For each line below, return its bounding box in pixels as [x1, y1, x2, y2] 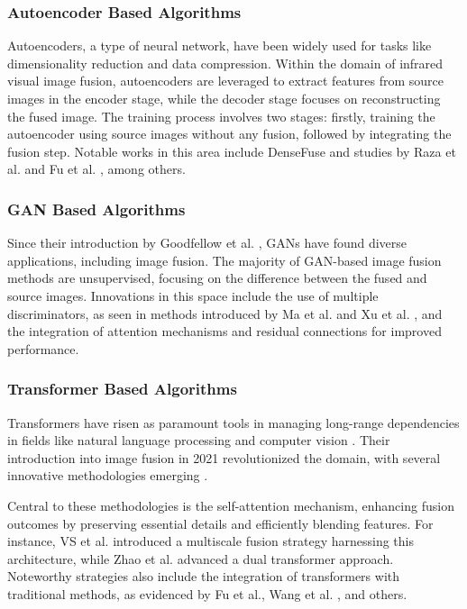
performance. [7, 339, 79, 358]
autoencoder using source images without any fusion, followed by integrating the [7, 124, 452, 143]
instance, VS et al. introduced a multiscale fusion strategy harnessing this [7, 532, 414, 550]
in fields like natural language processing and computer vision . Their [7, 431, 390, 450]
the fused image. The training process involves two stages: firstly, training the [7, 106, 435, 125]
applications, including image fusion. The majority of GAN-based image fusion [7, 250, 442, 269]
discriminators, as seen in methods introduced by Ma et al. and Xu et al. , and [7, 304, 443, 323]
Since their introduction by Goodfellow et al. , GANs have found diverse [7, 233, 407, 252]
